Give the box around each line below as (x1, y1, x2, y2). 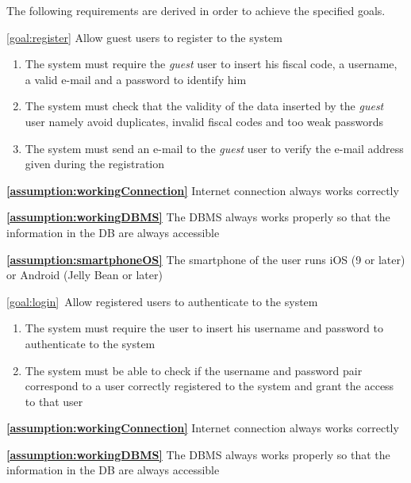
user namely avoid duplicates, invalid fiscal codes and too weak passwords (25, 113, 384, 129)
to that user (25, 393, 83, 409)
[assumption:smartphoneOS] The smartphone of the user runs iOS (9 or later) (6, 251, 405, 267)
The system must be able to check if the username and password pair (25, 362, 363, 378)
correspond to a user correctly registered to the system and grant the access (25, 378, 394, 394)
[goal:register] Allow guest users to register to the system (6, 29, 282, 45)
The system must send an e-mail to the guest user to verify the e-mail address (25, 140, 404, 156)
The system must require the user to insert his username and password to (25, 320, 384, 336)
